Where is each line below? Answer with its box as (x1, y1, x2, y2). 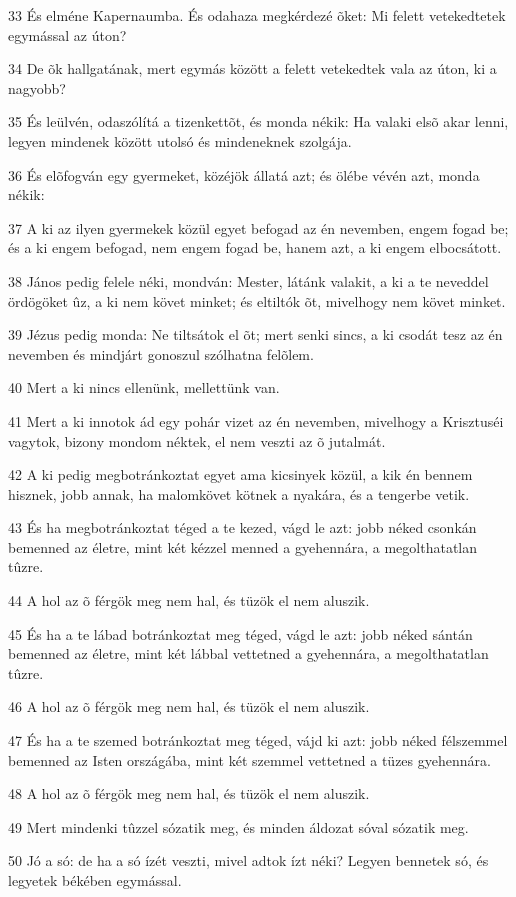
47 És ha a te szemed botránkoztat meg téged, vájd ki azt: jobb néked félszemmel (8, 730, 508, 751)
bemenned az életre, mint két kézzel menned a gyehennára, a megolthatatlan (8, 536, 478, 557)
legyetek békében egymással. (8, 870, 182, 890)
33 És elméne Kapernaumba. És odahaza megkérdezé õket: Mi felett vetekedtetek (8, 5, 506, 25)
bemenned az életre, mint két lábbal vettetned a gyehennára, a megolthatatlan (8, 643, 489, 664)
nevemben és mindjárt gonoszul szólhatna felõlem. (8, 343, 314, 364)
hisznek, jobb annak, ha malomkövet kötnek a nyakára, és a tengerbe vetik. (8, 483, 470, 504)
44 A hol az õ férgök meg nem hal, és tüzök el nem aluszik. (8, 590, 370, 611)
